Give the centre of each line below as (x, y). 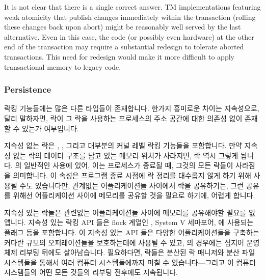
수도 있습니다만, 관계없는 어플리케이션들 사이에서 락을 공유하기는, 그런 (132, 185)
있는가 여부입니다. (50, 128)
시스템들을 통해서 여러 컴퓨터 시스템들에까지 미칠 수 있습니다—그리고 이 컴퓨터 (130, 262)
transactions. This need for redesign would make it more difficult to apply (119, 56)
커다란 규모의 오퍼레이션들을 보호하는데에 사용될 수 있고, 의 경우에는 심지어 (124, 242)
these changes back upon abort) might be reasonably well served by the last (123, 27)
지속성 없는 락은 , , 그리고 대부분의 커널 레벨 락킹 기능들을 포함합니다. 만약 (123, 145)
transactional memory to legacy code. (63, 66)
